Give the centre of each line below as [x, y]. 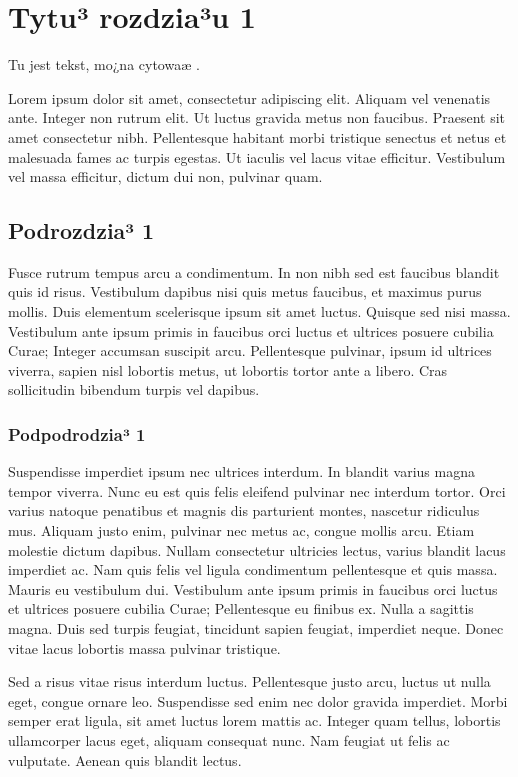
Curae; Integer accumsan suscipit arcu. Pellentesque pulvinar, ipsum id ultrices [250, 350]
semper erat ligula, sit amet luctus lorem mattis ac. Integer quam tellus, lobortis [254, 720]
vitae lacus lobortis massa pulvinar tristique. [144, 647]
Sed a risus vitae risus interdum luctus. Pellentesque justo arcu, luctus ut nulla [249, 681]
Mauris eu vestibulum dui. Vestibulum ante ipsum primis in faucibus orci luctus [253, 588]
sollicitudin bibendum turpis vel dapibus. [134, 389]
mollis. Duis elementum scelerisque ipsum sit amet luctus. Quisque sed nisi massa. [259, 311]
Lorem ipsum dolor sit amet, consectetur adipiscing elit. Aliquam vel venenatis [249, 97]
